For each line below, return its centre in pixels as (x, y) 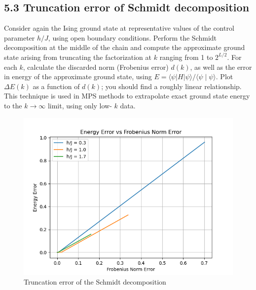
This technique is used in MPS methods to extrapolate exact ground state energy (127, 96)
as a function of (56, 86)
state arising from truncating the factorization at (78, 57)
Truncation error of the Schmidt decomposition (95, 282)
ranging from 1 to (186, 57)
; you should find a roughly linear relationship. (171, 86)
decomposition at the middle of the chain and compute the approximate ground (125, 47)
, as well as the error (221, 67)
